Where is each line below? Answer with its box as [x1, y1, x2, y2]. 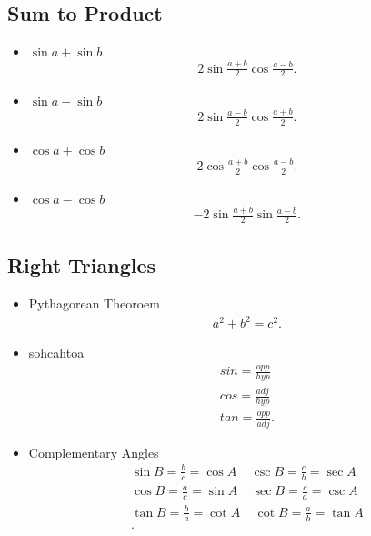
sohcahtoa [28, 343, 85, 362]
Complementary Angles [28, 442, 159, 461]
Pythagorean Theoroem [28, 294, 160, 313]
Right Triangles [7, 251, 156, 279]
